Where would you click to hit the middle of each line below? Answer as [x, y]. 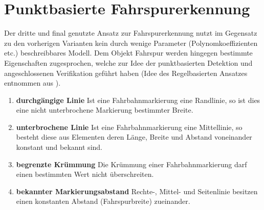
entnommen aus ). [32, 83]
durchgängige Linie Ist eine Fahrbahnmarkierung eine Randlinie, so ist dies [138, 100]
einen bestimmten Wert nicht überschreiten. [85, 174]
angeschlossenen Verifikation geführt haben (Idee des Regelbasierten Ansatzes [126, 73]
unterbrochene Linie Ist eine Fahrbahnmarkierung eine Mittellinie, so [129, 127]
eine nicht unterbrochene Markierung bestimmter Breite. [105, 110]
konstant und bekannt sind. [59, 147]
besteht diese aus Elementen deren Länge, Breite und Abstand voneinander [134, 137]
